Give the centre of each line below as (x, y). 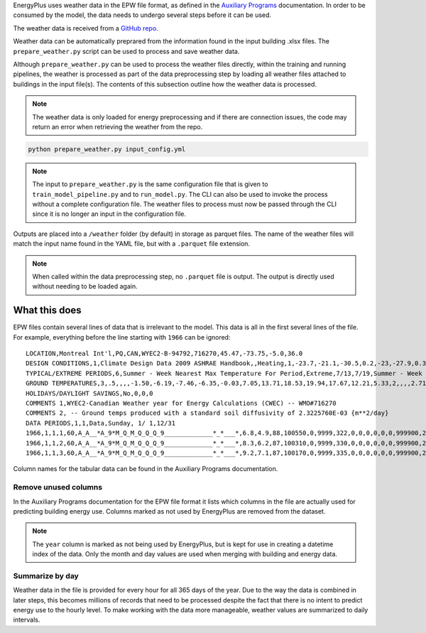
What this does (47, 310)
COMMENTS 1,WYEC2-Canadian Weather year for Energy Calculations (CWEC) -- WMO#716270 (181, 404)
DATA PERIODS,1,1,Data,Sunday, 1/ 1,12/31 (101, 423)
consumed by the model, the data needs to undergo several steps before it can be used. (142, 15)
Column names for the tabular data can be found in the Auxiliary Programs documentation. (146, 469)
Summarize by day (46, 575)
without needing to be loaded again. (85, 286)
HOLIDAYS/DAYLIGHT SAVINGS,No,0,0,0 (89, 393)
